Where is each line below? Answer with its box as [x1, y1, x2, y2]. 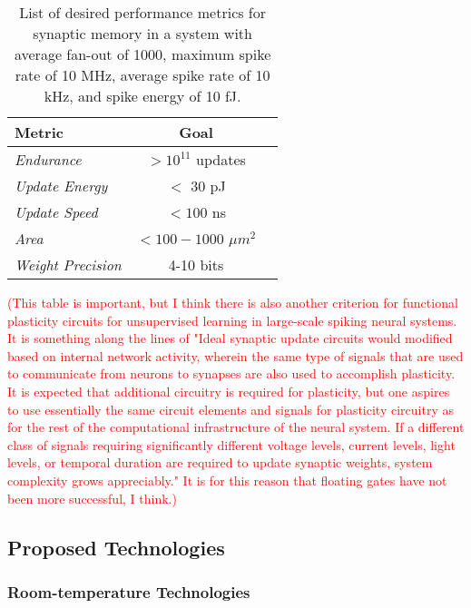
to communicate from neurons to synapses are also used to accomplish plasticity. [7, 364, 456, 383]
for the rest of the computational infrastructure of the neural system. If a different [7, 417, 465, 436]
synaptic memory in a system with [33, 23, 252, 44]
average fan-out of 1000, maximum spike [14, 44, 271, 64]
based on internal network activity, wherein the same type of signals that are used [7, 346, 464, 365]
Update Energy [15, 175, 108, 196]
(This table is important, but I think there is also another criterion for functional [7, 293, 458, 311]
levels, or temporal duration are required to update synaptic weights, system [7, 453, 433, 472]
